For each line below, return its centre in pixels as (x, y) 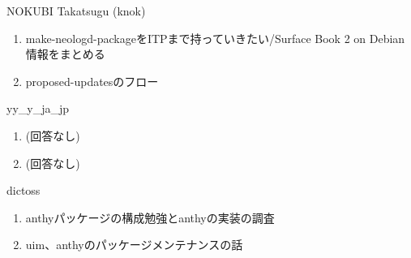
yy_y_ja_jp (38, 108)
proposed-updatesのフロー (92, 81)
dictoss (24, 190)
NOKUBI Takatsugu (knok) (76, 11)
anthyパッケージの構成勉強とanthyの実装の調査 (150, 217)
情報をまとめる (65, 54)
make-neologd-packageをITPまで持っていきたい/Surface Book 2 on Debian (215, 38)
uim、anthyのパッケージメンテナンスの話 (134, 245)
